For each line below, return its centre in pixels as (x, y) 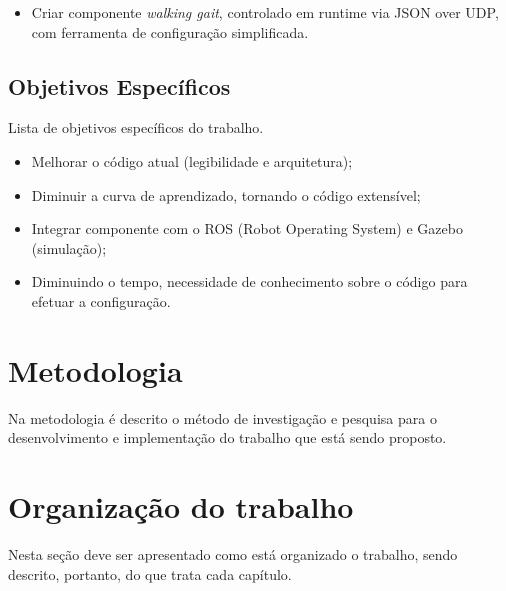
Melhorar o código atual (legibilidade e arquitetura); (192, 160)
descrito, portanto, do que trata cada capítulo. (150, 573)
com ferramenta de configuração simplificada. (170, 31)
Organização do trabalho (181, 506)
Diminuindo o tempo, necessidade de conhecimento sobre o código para (249, 281)
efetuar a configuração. (101, 300)
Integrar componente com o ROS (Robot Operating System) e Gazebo (247, 228)
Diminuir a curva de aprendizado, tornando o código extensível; (226, 194)
